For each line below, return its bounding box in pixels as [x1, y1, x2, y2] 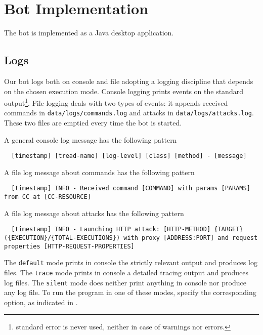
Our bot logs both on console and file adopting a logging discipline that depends [4, 75, 253, 86]
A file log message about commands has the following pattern [4, 166, 195, 177]
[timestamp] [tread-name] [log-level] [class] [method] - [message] [11, 152, 247, 160]
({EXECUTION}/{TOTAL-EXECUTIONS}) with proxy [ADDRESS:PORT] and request [4, 234, 258, 242]
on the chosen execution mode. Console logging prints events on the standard [4, 86, 243, 96]
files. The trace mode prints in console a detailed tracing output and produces [4, 267, 249, 277]
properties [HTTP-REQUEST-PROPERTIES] [4, 242, 135, 250]
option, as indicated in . [4, 297, 78, 307]
